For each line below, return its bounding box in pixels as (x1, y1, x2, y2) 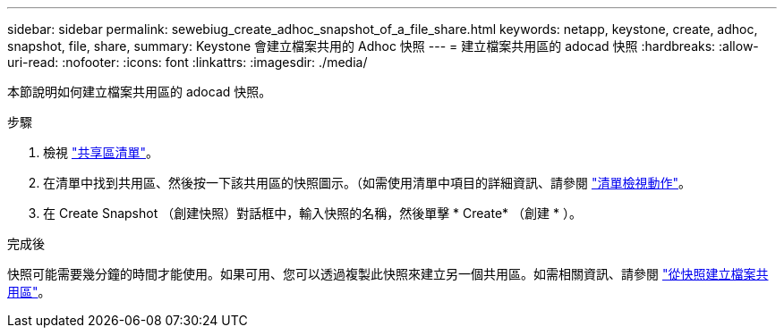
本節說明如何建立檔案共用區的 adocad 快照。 (7, 84, 272, 99)
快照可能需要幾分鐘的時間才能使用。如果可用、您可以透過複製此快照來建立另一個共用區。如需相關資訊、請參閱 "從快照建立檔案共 (7, 266, 769, 281)
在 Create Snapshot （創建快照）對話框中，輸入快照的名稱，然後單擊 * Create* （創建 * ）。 (43, 205, 582, 221)
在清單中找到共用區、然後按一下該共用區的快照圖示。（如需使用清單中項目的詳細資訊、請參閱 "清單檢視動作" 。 (43, 175, 691, 190)
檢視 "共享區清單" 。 (43, 145, 158, 160)
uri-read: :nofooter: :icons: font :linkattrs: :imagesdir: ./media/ (7, 54, 368, 70)
